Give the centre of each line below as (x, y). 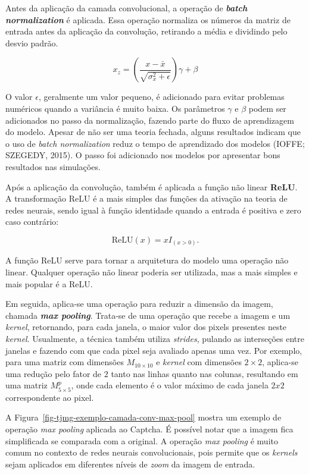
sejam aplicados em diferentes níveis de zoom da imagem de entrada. (130, 464)
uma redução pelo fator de (54, 373)
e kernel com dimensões (199, 362)
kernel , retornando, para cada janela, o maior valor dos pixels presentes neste (146, 327)
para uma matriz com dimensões (65, 362)
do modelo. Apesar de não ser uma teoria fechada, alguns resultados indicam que (153, 132)
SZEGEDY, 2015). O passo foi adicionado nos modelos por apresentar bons (143, 155)
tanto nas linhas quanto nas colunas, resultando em (205, 373)
